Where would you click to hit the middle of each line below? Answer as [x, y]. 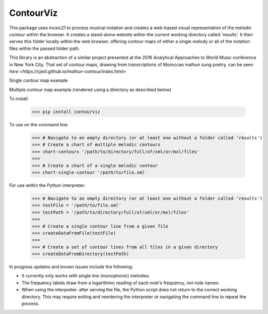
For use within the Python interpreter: [47, 185]
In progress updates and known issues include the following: [71, 267]
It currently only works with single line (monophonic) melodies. [86, 276]
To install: [19, 99]
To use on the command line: [39, 125]
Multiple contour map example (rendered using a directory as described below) [90, 90]
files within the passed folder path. [45, 48]
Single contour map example [38, 80]
